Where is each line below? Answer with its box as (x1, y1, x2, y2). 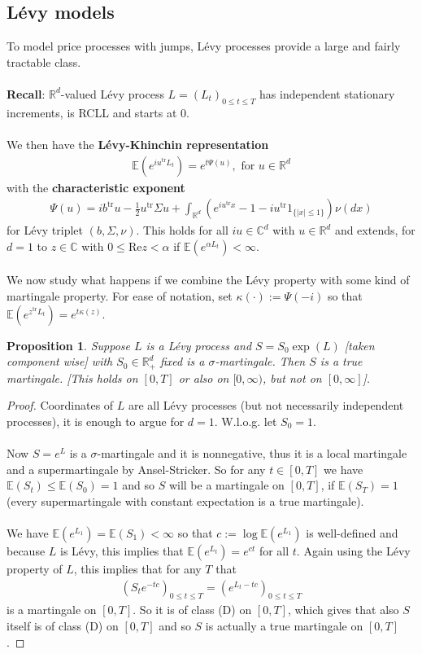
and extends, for (334, 222, 415, 239)
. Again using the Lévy (296, 542, 411, 559)
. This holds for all (136, 222, 228, 239)
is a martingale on (7, 601, 97, 618)
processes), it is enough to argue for (7, 412, 185, 429)
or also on (178, 369, 229, 386)
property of (7, 560, 63, 577)
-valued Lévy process (60, 85, 164, 102)
